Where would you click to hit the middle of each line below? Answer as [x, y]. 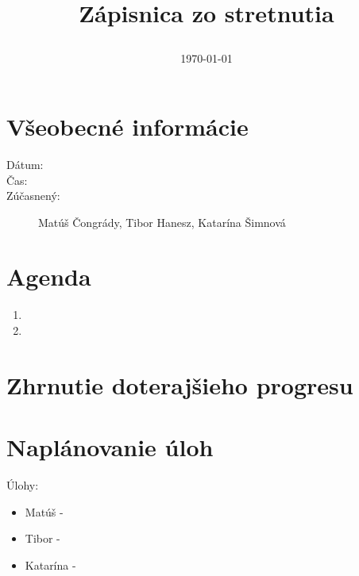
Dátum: [25, 164]
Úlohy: [23, 485]
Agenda [49, 276]
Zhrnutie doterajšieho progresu [180, 384]
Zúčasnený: [33, 196]
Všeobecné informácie [127, 126]
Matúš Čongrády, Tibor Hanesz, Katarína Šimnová [162, 222]
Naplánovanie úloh [110, 447]
